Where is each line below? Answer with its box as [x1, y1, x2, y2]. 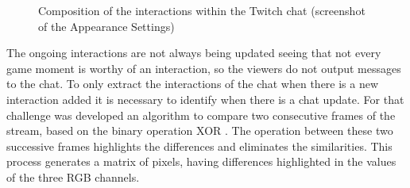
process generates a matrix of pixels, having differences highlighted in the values [6, 153, 396, 170]
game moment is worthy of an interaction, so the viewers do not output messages [6, 59, 401, 76]
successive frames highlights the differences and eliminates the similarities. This [6, 137, 393, 154]
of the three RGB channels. [6, 168, 140, 185]
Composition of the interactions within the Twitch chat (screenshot [38, 2, 366, 18]
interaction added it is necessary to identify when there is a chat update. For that [6, 90, 404, 107]
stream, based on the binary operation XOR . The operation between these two [6, 122, 393, 139]
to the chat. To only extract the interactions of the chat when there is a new [6, 75, 379, 92]
